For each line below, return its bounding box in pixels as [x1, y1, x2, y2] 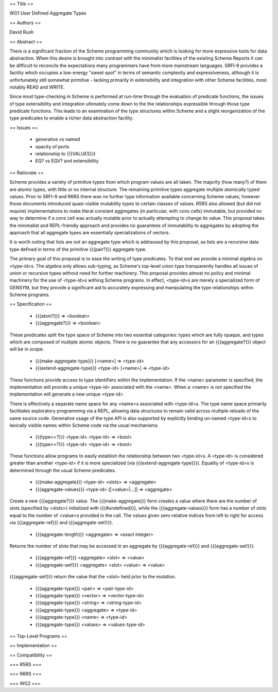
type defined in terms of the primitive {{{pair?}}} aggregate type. [9, 246, 147, 252]
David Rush [9, 29, 34, 36]
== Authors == [9, 20, 41, 26]
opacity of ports [35, 143, 69, 149]
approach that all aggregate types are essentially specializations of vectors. [9, 229, 170, 235]
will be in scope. [9, 346, 44, 352]
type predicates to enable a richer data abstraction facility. [9, 115, 134, 121]
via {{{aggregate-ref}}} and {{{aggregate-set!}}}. [9, 520, 113, 526]
